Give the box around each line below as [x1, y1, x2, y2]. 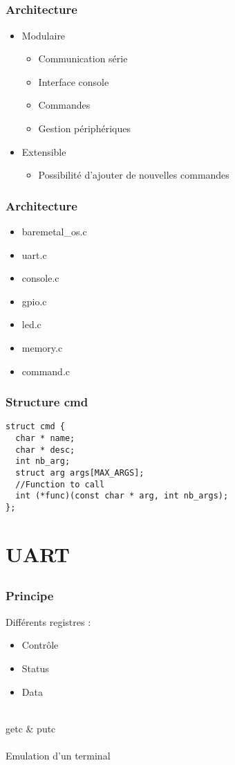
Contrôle [21, 638, 59, 652]
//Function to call [15, 479, 105, 489]
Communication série [38, 51, 128, 66]
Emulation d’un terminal [6, 748, 111, 762]
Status [21, 660, 49, 675]
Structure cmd [6, 393, 88, 411]
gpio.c [21, 294, 47, 308]
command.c [21, 363, 70, 378]
